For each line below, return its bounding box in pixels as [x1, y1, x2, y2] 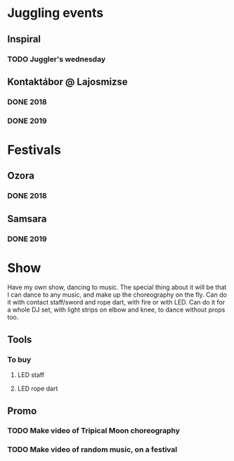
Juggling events [7, 5, 104, 21]
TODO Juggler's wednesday [7, 54, 106, 64]
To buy [7, 355, 32, 364]
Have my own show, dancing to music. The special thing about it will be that [7, 283, 227, 292]
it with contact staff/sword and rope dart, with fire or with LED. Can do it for [7, 298, 226, 307]
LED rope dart [17, 384, 58, 393]
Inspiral [7, 33, 41, 45]
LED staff [17, 371, 44, 379]
